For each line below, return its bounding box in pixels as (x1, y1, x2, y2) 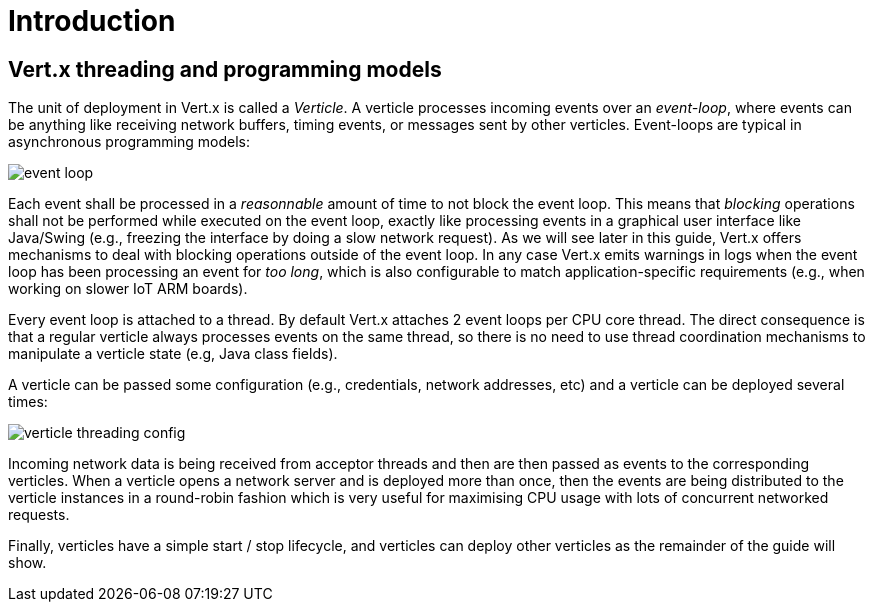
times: (8, 393, 48, 411)
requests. (8, 506, 70, 524)
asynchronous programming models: (8, 133, 251, 151)
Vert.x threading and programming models (8, 56, 442, 82)
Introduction (8, 4, 176, 38)
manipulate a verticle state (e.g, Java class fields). (8, 345, 338, 363)
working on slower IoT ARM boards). (8, 280, 248, 298)
